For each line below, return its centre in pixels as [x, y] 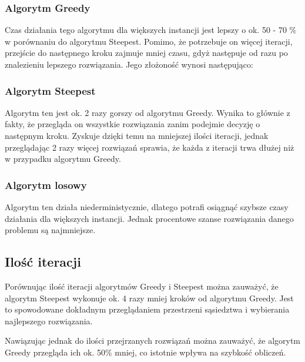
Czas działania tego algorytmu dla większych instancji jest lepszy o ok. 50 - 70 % [151, 30]
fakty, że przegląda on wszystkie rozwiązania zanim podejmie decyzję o [133, 124]
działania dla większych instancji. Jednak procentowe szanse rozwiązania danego [149, 218]
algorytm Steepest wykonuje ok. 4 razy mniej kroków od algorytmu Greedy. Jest [149, 298]
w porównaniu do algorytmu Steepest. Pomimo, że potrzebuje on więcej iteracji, [149, 41]
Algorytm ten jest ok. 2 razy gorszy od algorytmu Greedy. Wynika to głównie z [148, 112]
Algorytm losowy [46, 185]
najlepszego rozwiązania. [49, 321]
